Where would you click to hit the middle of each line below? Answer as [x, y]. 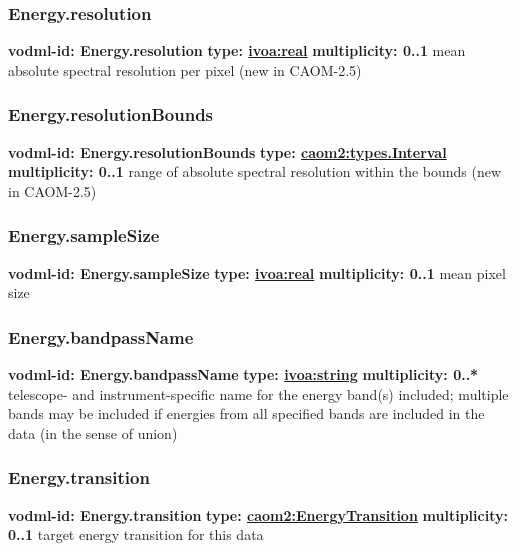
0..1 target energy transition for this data [136, 534]
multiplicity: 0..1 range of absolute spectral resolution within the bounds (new [255, 171]
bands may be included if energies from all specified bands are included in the [246, 413]
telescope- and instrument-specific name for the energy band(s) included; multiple [258, 393]
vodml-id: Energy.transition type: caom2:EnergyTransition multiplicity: [258, 514]
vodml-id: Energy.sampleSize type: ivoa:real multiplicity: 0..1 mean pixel [257, 272]
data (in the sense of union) [93, 432]
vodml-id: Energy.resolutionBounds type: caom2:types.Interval [227, 151]
